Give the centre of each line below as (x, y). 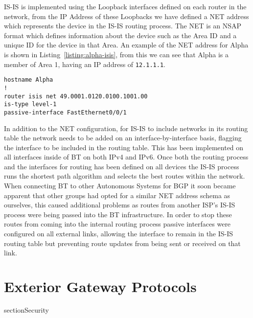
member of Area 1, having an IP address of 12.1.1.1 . (85, 64)
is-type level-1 (30, 104)
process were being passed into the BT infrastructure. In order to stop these (118, 214)
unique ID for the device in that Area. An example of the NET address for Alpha (126, 45)
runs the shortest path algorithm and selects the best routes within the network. (125, 176)
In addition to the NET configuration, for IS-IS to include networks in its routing (126, 128)
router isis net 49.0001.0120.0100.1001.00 (76, 96)
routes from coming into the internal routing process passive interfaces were (117, 224)
